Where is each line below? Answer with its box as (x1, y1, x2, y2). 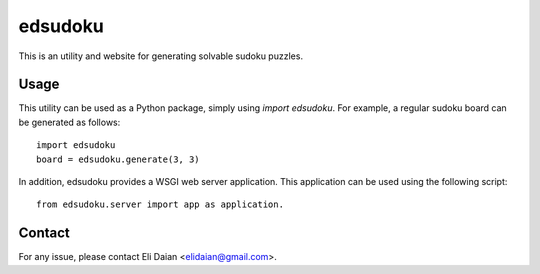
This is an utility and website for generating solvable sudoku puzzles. (18, 50, 304, 62)
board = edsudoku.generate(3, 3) (36, 153, 200, 165)
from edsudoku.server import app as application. (36, 199, 285, 210)
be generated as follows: (18, 116, 121, 128)
